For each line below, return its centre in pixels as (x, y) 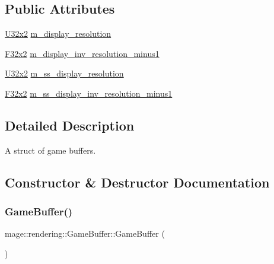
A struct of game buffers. (50, 150)
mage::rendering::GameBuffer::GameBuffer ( (85, 233)
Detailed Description (70, 125)
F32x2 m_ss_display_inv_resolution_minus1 (89, 93)
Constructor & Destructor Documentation (137, 182)
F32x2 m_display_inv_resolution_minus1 (82, 53)
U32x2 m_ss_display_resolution (64, 73)
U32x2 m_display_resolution (58, 34)
